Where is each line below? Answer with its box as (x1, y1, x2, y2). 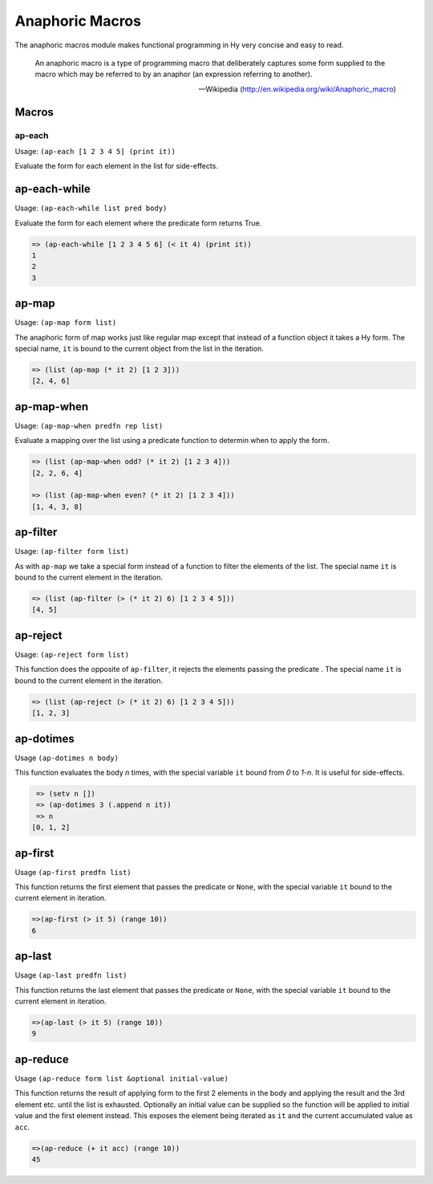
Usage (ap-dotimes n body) (14, 753, 119, 763)
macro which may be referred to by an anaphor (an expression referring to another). (34, 69, 313, 79)
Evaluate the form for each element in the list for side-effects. (14, 161, 218, 171)
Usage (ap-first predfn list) (14, 867, 132, 877)
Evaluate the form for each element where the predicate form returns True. (14, 218, 262, 228)
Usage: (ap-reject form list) (14, 649, 130, 659)
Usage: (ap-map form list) (14, 318, 117, 328)
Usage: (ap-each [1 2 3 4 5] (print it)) (14, 146, 176, 156)
